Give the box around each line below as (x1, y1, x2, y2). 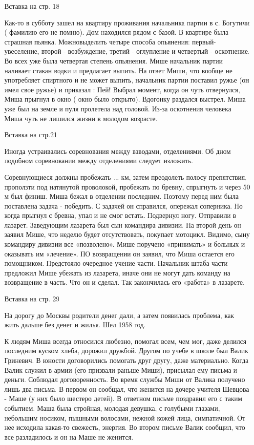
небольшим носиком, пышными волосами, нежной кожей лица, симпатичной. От (4, 412, 246, 423)
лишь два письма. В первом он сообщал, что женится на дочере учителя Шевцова (4, 383, 249, 394)
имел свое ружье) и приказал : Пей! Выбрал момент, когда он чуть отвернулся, (4, 84, 240, 94)
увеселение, (4, 46, 39, 56)
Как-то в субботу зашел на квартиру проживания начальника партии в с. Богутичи (4, 17, 250, 27)
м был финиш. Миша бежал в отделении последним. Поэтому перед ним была (4, 191, 239, 201)
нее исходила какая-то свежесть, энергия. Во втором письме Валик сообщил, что (4, 422, 245, 432)
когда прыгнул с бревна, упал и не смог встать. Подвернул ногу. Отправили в (4, 210, 236, 220)
